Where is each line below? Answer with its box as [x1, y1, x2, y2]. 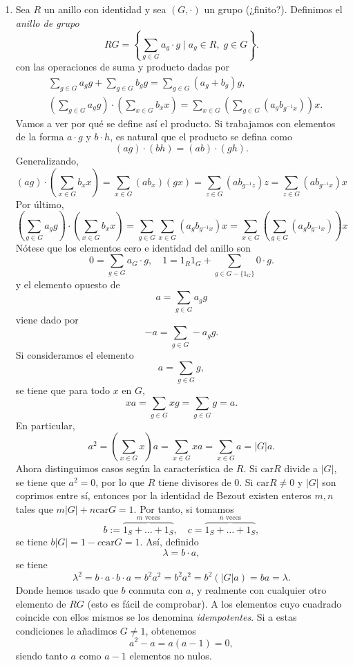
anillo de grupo [15, 15, 79, 30]
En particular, [15, 418, 75, 432]
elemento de [15, 596, 66, 610]
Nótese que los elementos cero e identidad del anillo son [15, 240, 251, 254]
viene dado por [15, 312, 79, 326]
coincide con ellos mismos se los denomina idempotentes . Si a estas [15, 610, 297, 624]
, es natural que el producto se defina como [110, 129, 293, 144]
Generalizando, [15, 153, 79, 167]
